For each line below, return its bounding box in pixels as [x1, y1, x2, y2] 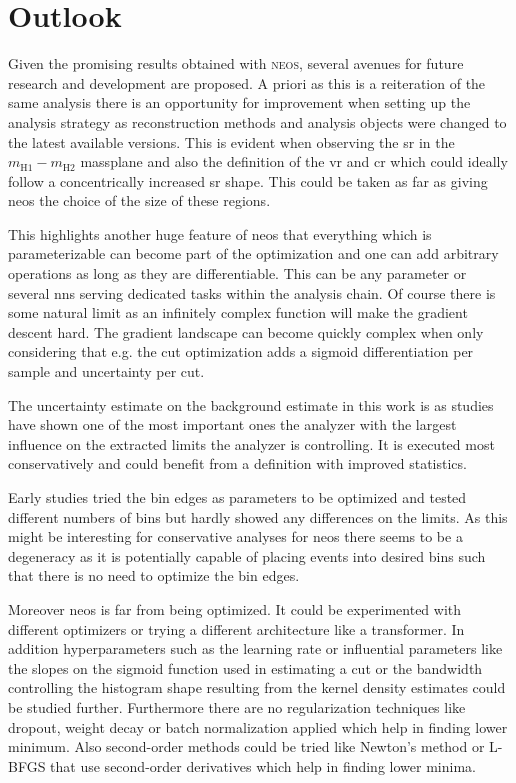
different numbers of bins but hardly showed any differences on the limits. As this [8, 506, 508, 527]
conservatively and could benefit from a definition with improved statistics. [8, 453, 467, 474]
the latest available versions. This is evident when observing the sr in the [8, 131, 455, 152]
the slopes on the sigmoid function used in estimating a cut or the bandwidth [8, 657, 483, 678]
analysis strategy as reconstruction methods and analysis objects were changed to [8, 111, 507, 132]
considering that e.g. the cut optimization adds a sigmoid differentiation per [8, 341, 474, 362]
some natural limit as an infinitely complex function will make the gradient [8, 302, 468, 323]
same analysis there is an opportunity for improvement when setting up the [8, 92, 471, 113]
